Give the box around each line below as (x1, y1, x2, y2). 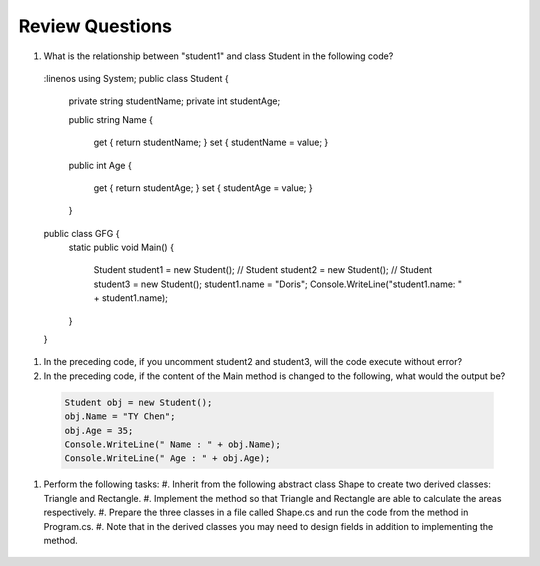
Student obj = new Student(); (64, 396, 213, 408)
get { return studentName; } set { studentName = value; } (93, 136, 329, 149)
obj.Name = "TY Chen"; (64, 411, 176, 422)
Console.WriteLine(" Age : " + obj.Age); (64, 453, 271, 464)
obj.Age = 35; (64, 425, 134, 436)
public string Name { (68, 113, 154, 125)
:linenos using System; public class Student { (43, 72, 229, 84)
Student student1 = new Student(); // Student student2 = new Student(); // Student (93, 264, 433, 276)
